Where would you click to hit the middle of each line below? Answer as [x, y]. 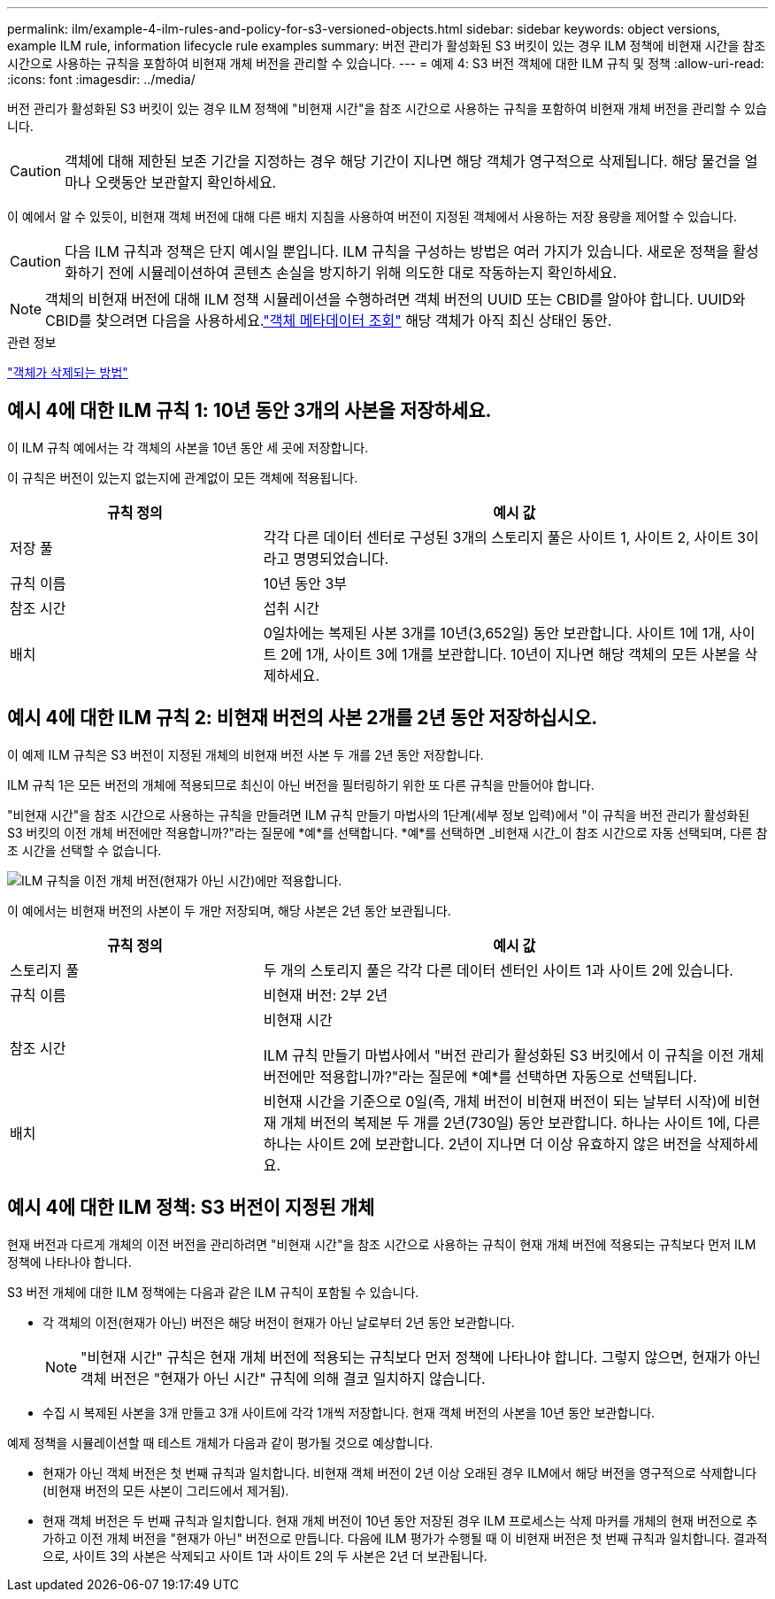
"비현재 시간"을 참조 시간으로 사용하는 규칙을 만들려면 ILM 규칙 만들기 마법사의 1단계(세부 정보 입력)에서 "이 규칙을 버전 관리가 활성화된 [379, 815]
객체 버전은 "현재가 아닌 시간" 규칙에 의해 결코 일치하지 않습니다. [283, 1378]
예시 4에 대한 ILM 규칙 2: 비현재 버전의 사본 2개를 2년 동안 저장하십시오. [303, 718]
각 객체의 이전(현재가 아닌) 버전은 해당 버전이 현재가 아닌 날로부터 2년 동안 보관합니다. [279, 1322]
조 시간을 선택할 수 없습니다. [84, 850]
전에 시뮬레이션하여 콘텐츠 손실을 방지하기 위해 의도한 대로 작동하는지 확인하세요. [362, 273]
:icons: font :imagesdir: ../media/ [101, 79]
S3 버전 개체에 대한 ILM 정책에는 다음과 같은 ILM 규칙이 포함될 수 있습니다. [213, 1292]
